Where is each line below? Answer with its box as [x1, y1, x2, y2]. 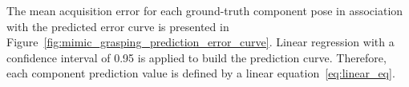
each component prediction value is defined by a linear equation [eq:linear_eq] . [6, 65, 395, 81]
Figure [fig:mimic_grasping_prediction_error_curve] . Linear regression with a [6, 34, 395, 50]
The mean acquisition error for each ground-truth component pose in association [6, 2, 403, 18]
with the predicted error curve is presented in [6, 18, 229, 34]
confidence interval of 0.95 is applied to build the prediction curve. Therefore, [6, 49, 387, 65]
